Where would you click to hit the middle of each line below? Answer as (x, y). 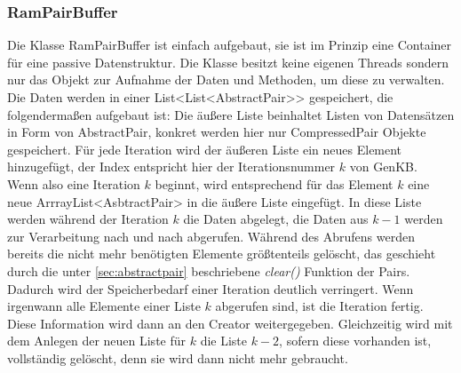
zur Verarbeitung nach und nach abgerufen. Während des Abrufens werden (211, 236)
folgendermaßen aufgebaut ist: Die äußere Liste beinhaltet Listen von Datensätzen (231, 114)
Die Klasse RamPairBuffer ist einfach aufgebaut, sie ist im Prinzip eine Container (230, 45)
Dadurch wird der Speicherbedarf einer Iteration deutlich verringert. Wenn (211, 288)
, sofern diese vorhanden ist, (355, 341)
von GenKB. (383, 167)
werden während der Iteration (88, 219)
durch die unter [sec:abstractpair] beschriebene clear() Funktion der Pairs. (209, 270)
